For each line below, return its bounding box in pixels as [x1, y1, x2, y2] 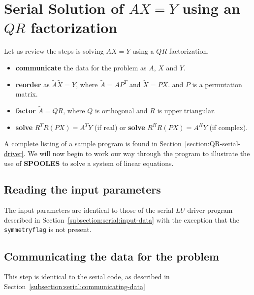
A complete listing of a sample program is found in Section [4, 138, 182, 149]
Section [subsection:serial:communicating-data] [4, 281, 145, 291]
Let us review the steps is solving [4, 46, 104, 56]
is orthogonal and [95, 105, 148, 116]
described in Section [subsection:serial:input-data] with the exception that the [4, 214, 240, 225]
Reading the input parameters [4, 182, 161, 197]
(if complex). [209, 122, 248, 132]
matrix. [15, 89, 38, 99]
